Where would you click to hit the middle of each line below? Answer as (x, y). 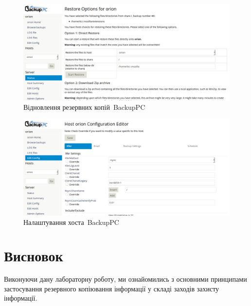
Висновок (34, 256)
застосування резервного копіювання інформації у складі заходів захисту (112, 288)
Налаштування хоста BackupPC (71, 222)
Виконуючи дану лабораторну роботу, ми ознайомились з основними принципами (125, 279)
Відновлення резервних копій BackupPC (84, 107)
